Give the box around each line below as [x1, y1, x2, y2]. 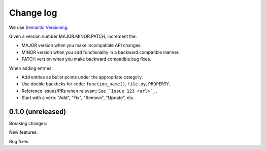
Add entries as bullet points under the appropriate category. [21, 74, 143, 80]
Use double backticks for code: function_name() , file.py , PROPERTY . [21, 81, 170, 87]
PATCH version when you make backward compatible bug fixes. [21, 56, 152, 62]
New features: [9, 129, 38, 135]
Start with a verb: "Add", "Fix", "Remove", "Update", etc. [21, 95, 135, 100]
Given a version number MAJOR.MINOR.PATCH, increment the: [9, 33, 137, 39]
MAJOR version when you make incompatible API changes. [21, 42, 142, 49]
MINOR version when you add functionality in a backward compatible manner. [21, 49, 180, 55]
